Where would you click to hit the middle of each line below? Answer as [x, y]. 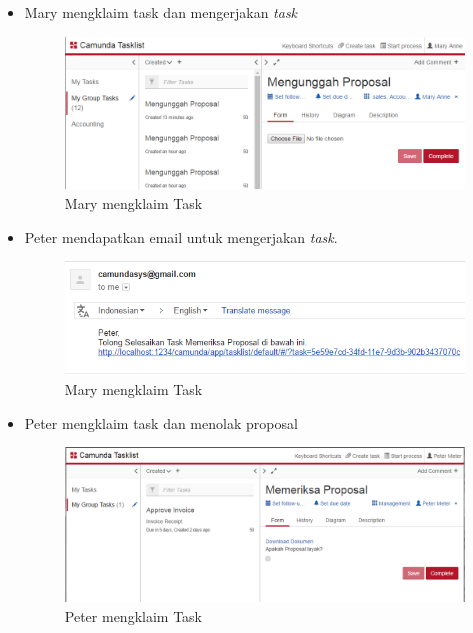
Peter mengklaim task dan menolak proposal [161, 422]
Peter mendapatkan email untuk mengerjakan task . [181, 236]
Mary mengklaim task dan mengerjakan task [161, 12]
